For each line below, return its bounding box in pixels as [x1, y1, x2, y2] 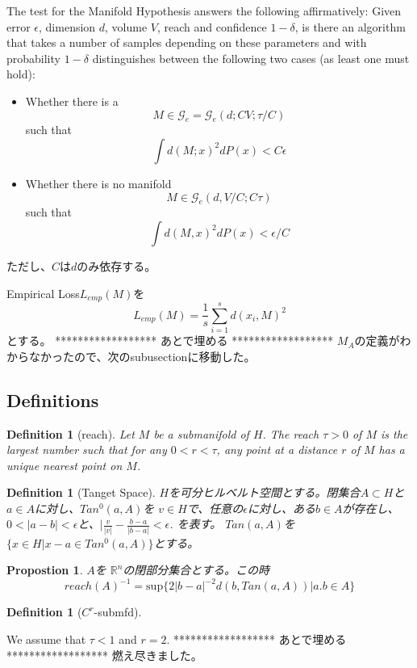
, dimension [39, 18, 96, 35]
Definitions [6, 387, 99, 412]
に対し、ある [247, 499, 315, 516]
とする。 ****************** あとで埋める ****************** [6, 332, 334, 349]
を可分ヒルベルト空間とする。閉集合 [169, 484, 361, 501]
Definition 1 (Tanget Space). [6, 484, 156, 501]
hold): [6, 65, 35, 82]
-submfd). [94, 603, 142, 620]
